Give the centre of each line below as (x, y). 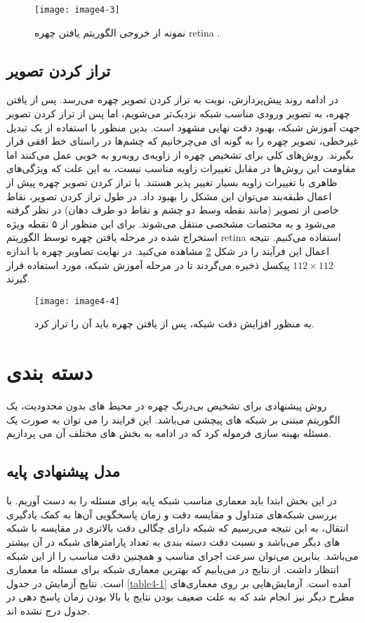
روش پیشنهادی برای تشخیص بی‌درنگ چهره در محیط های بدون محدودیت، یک (167, 406)
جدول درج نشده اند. (48, 610)
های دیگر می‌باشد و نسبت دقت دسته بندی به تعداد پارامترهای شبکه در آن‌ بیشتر (173, 541)
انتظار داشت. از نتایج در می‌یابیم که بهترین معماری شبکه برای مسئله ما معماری (173, 569)
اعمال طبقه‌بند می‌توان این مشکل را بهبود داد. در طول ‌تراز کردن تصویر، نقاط (169, 196)
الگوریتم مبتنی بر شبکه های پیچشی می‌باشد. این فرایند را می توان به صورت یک (173, 419)
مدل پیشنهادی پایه (64, 471)
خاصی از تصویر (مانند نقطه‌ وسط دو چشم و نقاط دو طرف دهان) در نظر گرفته (173, 210)
